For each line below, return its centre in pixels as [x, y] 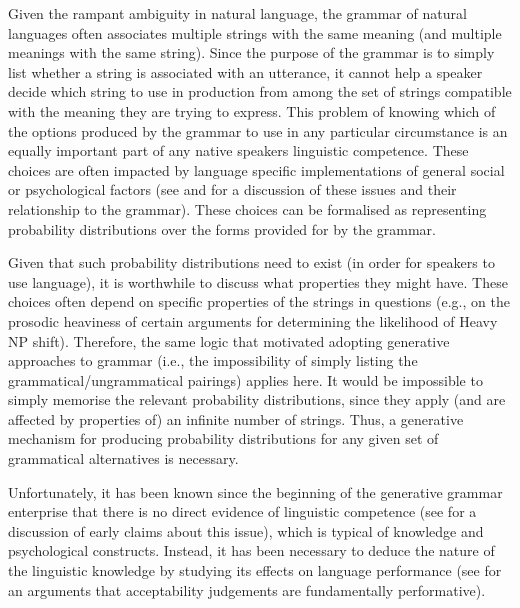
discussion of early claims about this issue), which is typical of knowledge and [246, 530]
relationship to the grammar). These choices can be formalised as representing [247, 208]
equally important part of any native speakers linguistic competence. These [238, 150]
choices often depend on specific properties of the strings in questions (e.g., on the [259, 301]
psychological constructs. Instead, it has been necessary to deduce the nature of [251, 550]
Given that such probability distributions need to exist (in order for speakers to [251, 262]
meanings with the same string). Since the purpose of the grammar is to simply [251, 52]
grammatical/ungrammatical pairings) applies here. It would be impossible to [245, 379]
